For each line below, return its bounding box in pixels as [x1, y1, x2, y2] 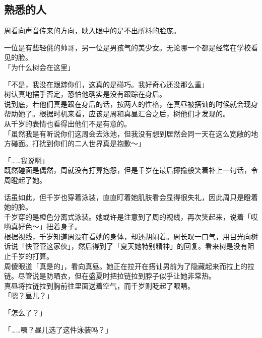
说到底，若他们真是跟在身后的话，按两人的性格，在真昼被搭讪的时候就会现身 [4, 98, 258, 109]
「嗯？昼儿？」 [4, 290, 53, 301]
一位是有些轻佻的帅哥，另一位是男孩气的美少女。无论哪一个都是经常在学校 [4, 42, 251, 52]
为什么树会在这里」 [11, 61, 75, 72]
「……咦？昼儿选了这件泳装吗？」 [4, 324, 112, 334]
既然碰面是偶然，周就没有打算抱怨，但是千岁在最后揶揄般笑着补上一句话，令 [4, 165, 258, 175]
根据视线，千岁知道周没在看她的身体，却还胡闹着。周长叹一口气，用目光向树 [4, 231, 258, 241]
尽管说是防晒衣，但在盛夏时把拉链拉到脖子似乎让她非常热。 [18, 271, 216, 281]
